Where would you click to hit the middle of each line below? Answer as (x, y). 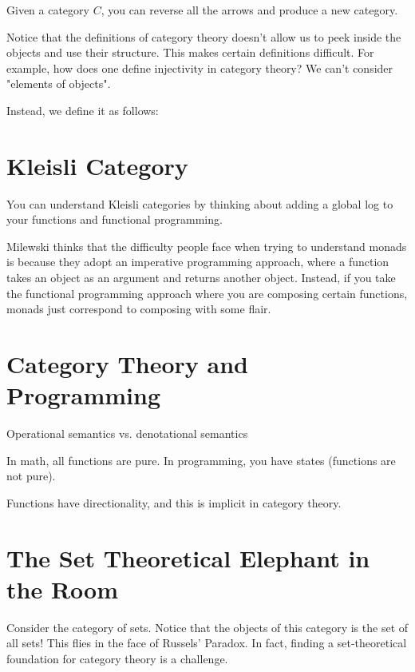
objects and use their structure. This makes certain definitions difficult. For (190, 52)
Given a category (48, 10)
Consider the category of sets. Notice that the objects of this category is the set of (207, 627)
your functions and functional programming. (115, 219)
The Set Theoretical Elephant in (188, 557)
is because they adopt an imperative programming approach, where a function (198, 262)
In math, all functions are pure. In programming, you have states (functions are (201, 460)
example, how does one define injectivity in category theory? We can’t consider (200, 68)
